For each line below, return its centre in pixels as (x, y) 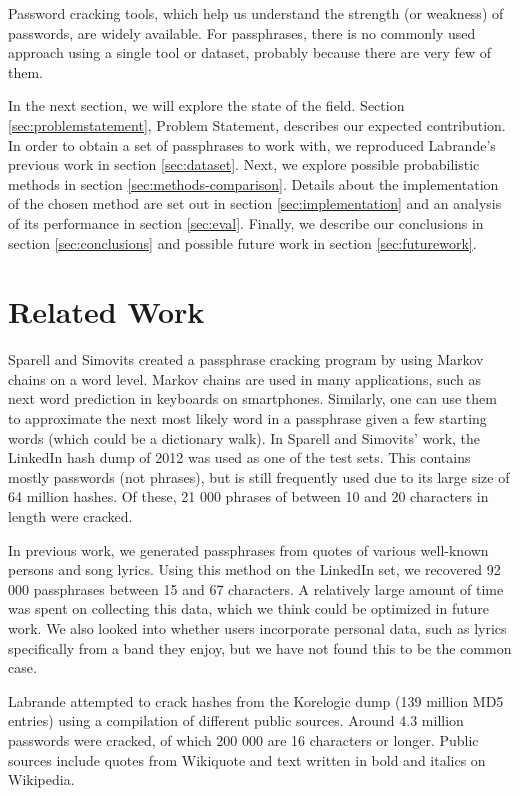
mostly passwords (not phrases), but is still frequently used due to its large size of (259, 476)
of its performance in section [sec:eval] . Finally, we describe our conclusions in (246, 222)
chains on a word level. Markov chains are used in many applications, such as (245, 378)
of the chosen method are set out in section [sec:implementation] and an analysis (255, 203)
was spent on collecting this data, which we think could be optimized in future (248, 608)
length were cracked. (70, 516)
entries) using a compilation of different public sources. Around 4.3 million (236, 720)
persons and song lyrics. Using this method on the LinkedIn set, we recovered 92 (254, 569)
